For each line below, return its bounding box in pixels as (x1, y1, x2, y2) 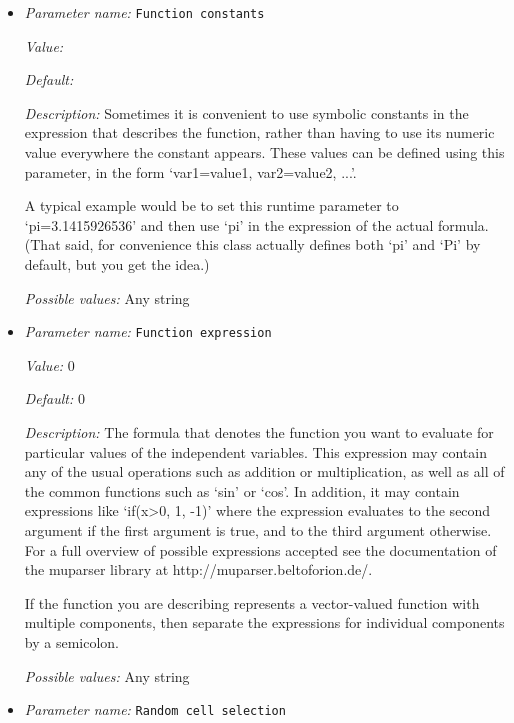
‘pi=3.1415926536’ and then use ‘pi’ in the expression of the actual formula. (24, 214, 489, 235)
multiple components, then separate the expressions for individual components (24, 612, 505, 633)
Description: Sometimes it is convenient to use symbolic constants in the (24, 102, 469, 123)
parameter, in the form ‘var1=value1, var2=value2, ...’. (24, 161, 357, 182)
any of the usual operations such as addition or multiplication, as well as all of (24, 461, 505, 482)
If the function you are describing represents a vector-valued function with (24, 592, 480, 613)
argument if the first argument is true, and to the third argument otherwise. (24, 520, 492, 540)
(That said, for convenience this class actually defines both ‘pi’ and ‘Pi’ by (24, 234, 481, 255)
